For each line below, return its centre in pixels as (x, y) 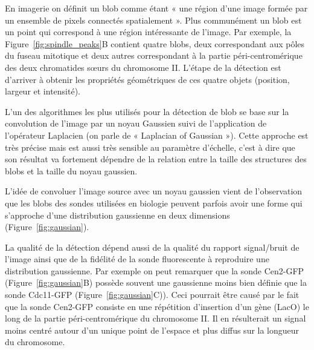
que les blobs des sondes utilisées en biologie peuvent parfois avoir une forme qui (154, 203)
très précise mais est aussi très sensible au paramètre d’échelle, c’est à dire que (150, 147)
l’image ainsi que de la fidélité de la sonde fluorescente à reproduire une (137, 259)
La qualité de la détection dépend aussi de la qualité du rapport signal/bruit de (152, 247)
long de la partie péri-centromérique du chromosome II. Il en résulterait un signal (155, 318)
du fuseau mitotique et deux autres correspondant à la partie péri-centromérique (154, 55)
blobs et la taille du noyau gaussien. (71, 170)
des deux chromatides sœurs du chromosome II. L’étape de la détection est (143, 67)
